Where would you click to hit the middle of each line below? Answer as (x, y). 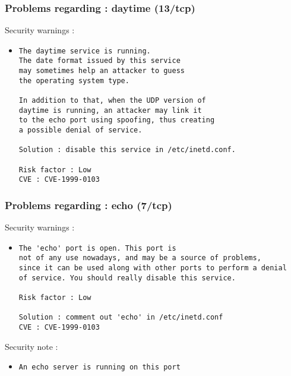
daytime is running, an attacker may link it (110, 110)
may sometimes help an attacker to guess (102, 71)
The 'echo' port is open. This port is (97, 248)
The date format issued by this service (99, 61)
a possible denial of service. (80, 130)
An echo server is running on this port (99, 367)
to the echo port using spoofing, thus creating (117, 120)
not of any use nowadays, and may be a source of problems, (140, 258)
